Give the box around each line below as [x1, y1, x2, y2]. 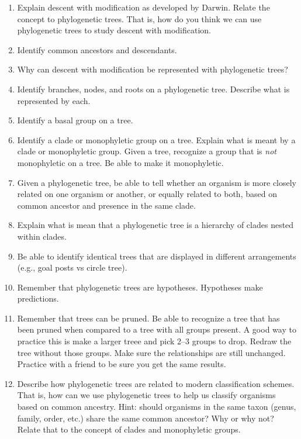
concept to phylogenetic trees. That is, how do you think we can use [17, 12, 262, 25]
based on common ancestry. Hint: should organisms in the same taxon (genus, [17, 400, 296, 413]
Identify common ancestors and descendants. [17, 43, 177, 56]
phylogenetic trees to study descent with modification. [17, 24, 212, 36]
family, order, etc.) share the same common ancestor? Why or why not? [17, 412, 274, 424]
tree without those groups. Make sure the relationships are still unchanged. [17, 346, 286, 358]
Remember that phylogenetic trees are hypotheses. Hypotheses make [17, 281, 263, 293]
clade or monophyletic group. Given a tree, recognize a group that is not [17, 145, 276, 157]
